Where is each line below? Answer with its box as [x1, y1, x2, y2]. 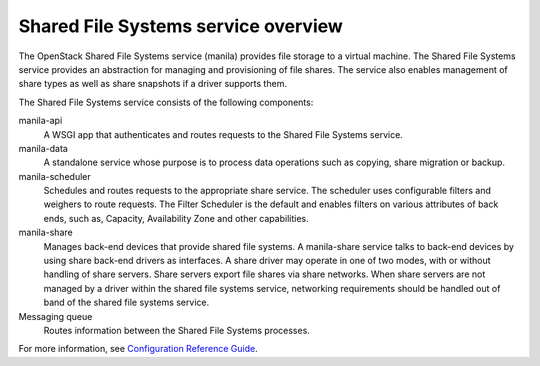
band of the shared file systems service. [43, 296, 210, 309]
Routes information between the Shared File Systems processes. [43, 324, 310, 336]
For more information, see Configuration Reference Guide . [18, 343, 259, 355]
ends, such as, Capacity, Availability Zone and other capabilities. [43, 212, 309, 224]
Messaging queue [18, 310, 93, 322]
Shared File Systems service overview [18, 15, 344, 37]
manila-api [18, 115, 63, 127]
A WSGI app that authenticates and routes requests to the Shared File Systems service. [43, 128, 404, 140]
